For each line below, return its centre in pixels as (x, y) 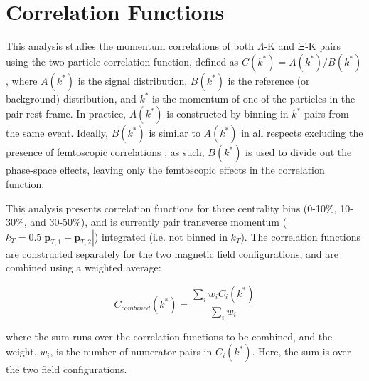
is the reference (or (269, 80)
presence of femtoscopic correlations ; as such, (105, 152)
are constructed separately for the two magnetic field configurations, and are (172, 253)
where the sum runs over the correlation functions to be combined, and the (169, 336)
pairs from (326, 114)
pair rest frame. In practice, (66, 114)
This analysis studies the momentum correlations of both (130, 46)
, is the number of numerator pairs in (131, 351)
